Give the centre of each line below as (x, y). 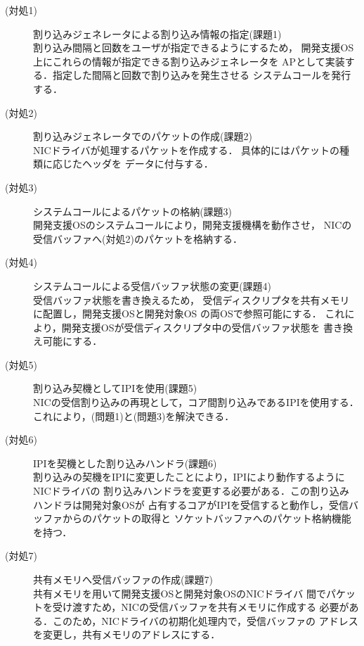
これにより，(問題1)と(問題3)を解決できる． (134, 416)
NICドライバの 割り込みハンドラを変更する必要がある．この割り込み (191, 491)
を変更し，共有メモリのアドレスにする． (127, 634)
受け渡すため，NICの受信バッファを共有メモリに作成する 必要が (201, 607)
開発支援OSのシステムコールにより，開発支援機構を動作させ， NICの (193, 225)
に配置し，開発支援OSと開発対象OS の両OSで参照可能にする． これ (189, 313)
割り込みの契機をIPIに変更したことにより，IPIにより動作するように (189, 477)
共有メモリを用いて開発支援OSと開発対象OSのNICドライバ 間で (180, 593)
